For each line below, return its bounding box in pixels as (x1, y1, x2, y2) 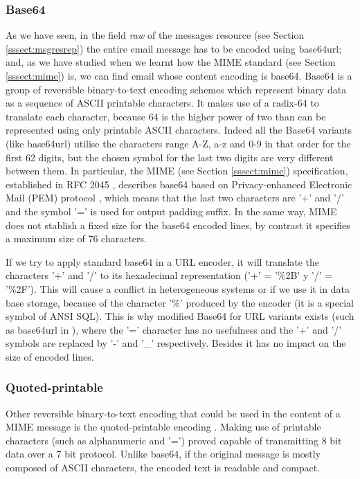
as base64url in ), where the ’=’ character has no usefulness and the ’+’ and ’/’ (6, 322, 342, 336)
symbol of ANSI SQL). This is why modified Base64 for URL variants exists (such (6, 309, 354, 323)
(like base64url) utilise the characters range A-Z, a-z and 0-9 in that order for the (6, 136, 351, 150)
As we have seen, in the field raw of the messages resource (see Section (6, 28, 305, 42)
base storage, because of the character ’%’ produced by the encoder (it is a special (6, 295, 354, 309)
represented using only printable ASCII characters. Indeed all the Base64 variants (6, 123, 352, 137)
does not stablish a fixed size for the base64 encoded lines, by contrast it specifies (6, 217, 350, 232)
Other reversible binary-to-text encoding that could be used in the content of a (6, 406, 341, 420)
